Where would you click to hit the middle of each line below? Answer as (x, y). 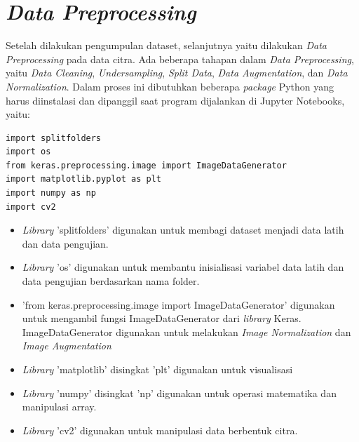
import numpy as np (51, 193)
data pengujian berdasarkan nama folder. (111, 281)
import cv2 (31, 207)
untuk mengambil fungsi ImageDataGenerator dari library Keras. (162, 318)
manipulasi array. (59, 407)
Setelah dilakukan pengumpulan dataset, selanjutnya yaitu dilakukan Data (166, 45)
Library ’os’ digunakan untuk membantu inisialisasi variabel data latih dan (183, 267)
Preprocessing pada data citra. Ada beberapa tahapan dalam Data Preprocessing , (180, 59)
